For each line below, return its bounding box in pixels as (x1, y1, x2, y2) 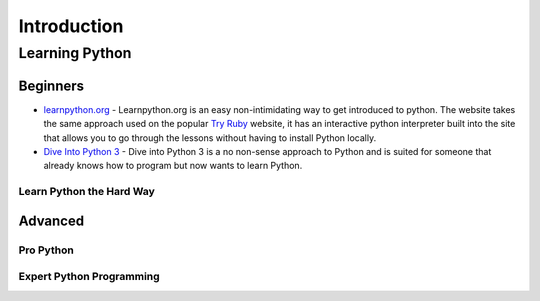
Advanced (18, 212, 85, 229)
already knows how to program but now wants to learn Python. (43, 160, 303, 172)
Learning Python (18, 44, 132, 62)
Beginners (18, 77, 85, 94)
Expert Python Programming (18, 270, 160, 284)
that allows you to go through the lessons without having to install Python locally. (43, 131, 377, 144)
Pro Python (18, 243, 74, 257)
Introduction (18, 15, 124, 37)
